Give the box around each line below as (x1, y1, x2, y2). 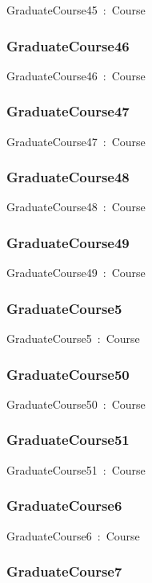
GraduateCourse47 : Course (6, 132, 146, 149)
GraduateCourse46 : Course (6, 67, 146, 84)
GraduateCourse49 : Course (6, 264, 146, 281)
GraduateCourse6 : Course (6, 527, 140, 544)
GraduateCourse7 (6, 561, 122, 581)
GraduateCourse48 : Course (6, 198, 146, 215)
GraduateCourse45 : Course (6, 2, 146, 18)
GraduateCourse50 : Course (6, 395, 146, 412)
